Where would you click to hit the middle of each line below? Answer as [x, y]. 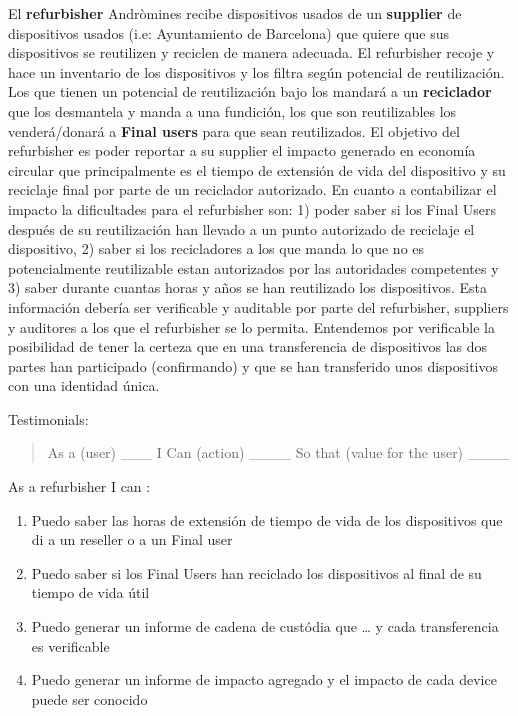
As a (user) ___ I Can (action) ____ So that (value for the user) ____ [278, 452]
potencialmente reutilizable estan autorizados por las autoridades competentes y [253, 267]
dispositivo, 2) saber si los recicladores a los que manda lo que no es [216, 248]
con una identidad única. [84, 385]
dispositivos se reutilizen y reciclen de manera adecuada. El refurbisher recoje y [251, 52]
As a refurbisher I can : [79, 486]
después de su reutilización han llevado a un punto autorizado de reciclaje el [241, 228]
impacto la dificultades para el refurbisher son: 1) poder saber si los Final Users [252, 208]
